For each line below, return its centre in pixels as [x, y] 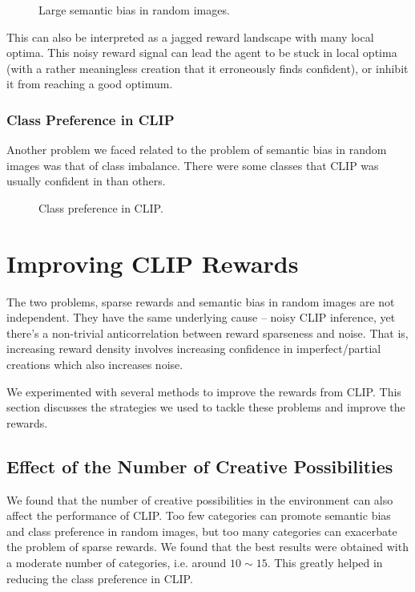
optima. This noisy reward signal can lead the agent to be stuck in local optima [202, 53]
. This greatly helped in [325, 563]
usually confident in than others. [86, 181]
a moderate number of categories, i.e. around [117, 563]
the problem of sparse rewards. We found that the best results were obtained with [207, 547]
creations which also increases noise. [95, 365]
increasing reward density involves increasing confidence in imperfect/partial [194, 349]
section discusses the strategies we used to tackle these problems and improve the [206, 407]
